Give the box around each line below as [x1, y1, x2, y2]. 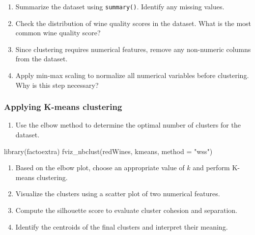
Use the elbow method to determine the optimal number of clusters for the [15, 120, 241, 130]
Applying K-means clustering [4, 101, 122, 113]
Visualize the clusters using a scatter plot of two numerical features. [15, 188, 220, 199]
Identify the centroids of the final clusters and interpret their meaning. [15, 221, 228, 232]
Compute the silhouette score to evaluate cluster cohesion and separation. [15, 205, 237, 215]
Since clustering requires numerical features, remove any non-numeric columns [15, 44, 251, 54]
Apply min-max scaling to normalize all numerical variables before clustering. [15, 70, 249, 80]
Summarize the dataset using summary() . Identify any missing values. [15, 1, 225, 11]
